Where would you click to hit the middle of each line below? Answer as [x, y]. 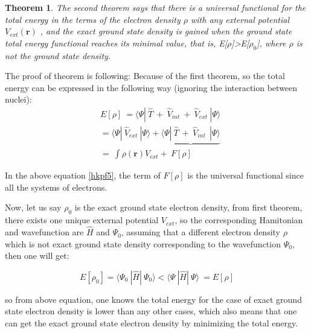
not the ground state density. [58, 55]
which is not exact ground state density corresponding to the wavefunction [143, 243]
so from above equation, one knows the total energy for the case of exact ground [153, 299]
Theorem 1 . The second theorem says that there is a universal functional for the [155, 7]
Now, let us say [33, 207]
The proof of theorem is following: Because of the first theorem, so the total [145, 76]
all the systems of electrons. [56, 187]
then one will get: [37, 255]
